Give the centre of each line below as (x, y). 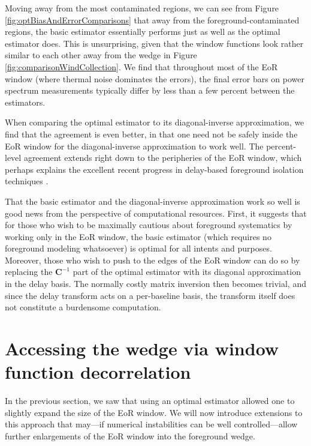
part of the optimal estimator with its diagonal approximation (187, 272)
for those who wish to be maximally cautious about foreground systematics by (149, 225)
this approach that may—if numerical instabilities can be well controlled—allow (151, 424)
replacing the (29, 272)
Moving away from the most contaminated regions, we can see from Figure (142, 8)
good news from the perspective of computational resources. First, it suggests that (156, 213)
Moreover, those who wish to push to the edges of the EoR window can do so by (153, 260)
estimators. (25, 102)
